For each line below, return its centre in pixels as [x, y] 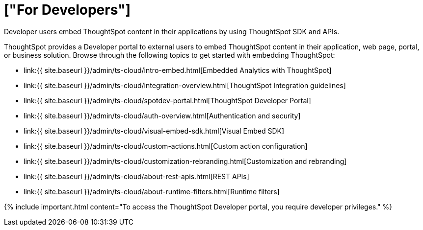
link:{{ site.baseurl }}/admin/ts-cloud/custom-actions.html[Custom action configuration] [166, 146]
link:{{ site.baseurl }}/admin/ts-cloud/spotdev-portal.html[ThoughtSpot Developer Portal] [167, 100]
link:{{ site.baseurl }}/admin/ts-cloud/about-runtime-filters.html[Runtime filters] [152, 191]
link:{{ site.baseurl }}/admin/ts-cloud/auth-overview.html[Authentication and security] [162, 115]
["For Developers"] [67, 10]
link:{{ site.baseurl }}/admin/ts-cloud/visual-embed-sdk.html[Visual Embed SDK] [154, 131]
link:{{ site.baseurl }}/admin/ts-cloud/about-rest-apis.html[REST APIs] [136, 176]
